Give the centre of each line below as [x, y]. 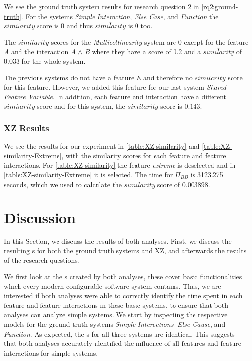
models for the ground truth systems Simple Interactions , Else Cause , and [115, 324]
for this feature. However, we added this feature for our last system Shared [115, 87]
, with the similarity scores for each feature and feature [144, 155]
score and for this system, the [81, 106]
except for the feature [216, 42]
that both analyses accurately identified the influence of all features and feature [123, 343]
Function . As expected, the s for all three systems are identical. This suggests [119, 333]
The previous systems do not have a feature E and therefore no [98, 77]
